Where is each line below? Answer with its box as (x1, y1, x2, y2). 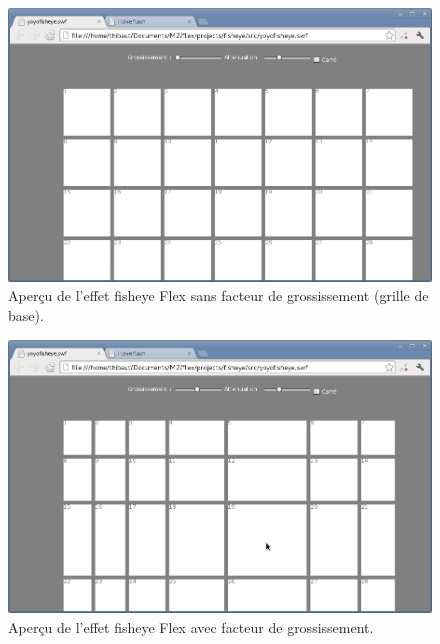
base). (8, 304, 44, 325)
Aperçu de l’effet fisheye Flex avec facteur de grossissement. (8, 616, 374, 637)
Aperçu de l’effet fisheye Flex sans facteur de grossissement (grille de (8, 285, 429, 306)
